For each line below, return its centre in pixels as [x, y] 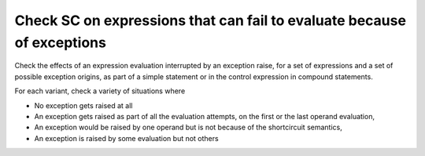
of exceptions [60, 42]
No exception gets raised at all [83, 105]
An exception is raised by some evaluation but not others [127, 138]
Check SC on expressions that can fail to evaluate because [211, 20]
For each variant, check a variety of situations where [100, 91]
